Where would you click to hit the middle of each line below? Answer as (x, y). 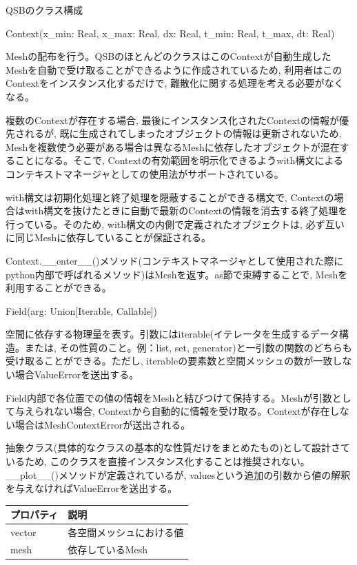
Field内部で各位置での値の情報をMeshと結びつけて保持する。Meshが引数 (169, 397)
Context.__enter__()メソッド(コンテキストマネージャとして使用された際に (175, 260)
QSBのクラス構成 (44, 10)
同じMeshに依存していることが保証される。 (113, 237)
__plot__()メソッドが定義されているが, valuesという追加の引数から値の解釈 (178, 474)
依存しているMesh (108, 549)
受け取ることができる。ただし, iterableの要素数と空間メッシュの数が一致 (169, 361)
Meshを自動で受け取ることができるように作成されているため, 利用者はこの (174, 69)
